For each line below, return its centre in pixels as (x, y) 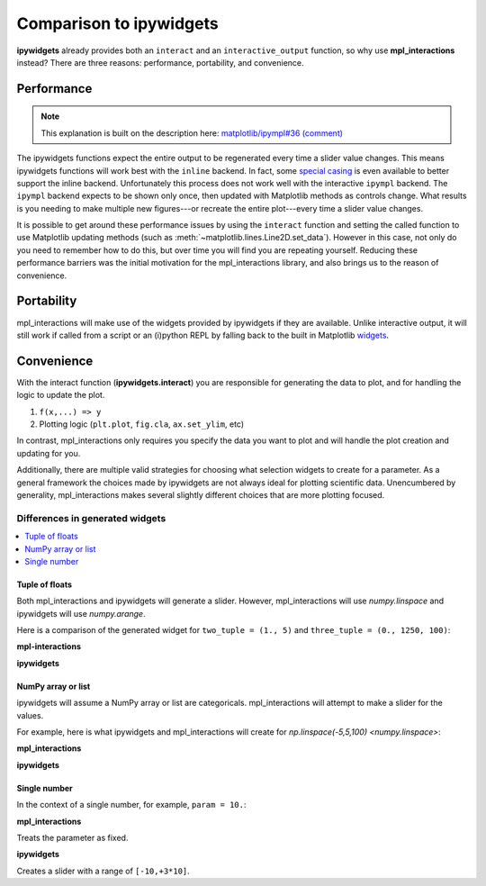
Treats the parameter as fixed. (72, 837)
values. (30, 715)
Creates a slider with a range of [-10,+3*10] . (103, 871)
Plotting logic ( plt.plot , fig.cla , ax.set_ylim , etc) (142, 424)
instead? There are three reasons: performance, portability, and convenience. (161, 62)
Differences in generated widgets (91, 518)
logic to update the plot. (61, 395)
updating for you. (49, 453)
